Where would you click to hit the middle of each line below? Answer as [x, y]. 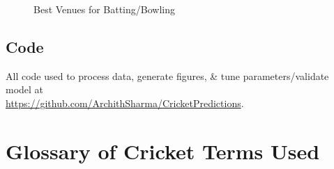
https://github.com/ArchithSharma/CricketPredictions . [125, 103]
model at [25, 89]
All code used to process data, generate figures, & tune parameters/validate [167, 75]
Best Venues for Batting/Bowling [104, 9]
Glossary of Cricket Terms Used [163, 151]
